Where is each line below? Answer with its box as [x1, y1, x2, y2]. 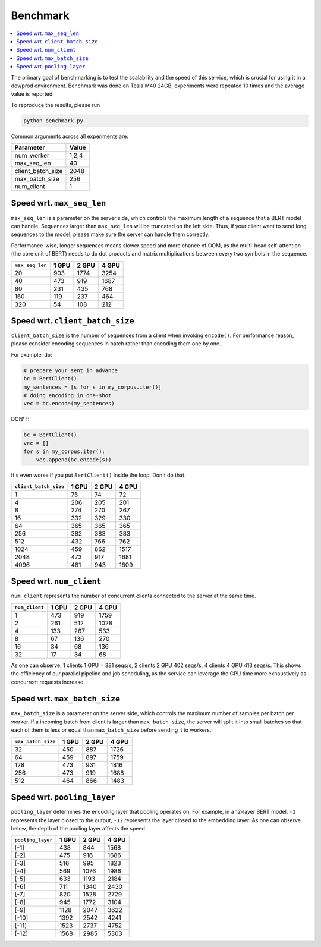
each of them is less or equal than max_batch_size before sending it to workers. [11, 726, 212, 734]
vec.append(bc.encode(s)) [36, 457, 112, 463]
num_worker [14, 152, 50, 160]
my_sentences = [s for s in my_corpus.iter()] [23, 383, 162, 391]
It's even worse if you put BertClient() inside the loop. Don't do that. [11, 471, 186, 479]
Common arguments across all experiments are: [11, 133, 129, 140]
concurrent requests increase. [11, 678, 86, 685]
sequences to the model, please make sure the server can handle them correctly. [11, 231, 210, 238]
